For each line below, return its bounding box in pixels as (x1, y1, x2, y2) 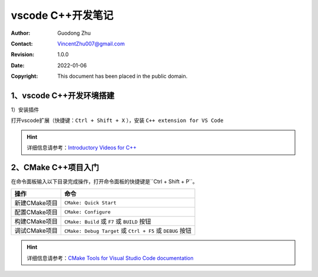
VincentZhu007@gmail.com (57, 40, 125, 47)
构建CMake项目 (14, 217, 58, 226)
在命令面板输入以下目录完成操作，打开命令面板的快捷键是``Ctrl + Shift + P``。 (11, 178, 198, 185)
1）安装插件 (11, 106, 39, 113)
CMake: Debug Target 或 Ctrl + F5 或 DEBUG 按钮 (64, 227, 191, 235)
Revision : (11, 51, 35, 58)
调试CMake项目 (14, 227, 58, 235)
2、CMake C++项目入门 (11, 163, 100, 172)
